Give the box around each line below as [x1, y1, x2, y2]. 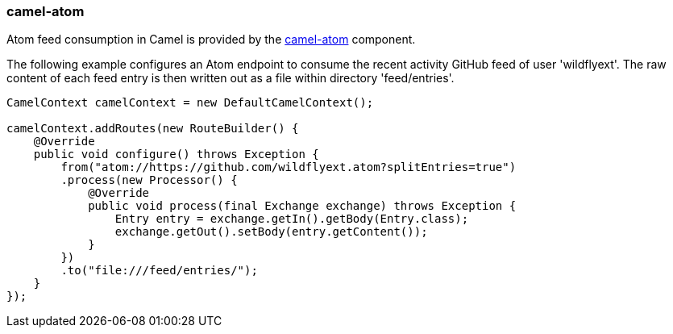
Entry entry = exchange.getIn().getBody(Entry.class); [114, 212, 469, 226]
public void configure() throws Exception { [33, 148, 319, 161]
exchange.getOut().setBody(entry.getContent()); [114, 225, 428, 239]
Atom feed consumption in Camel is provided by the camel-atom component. [6, 32, 416, 47]
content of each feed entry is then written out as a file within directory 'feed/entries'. [6, 71, 455, 86]
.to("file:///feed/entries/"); [60, 264, 258, 278]
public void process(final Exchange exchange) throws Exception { [88, 199, 517, 213]
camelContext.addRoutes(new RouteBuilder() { [6, 122, 299, 136]
